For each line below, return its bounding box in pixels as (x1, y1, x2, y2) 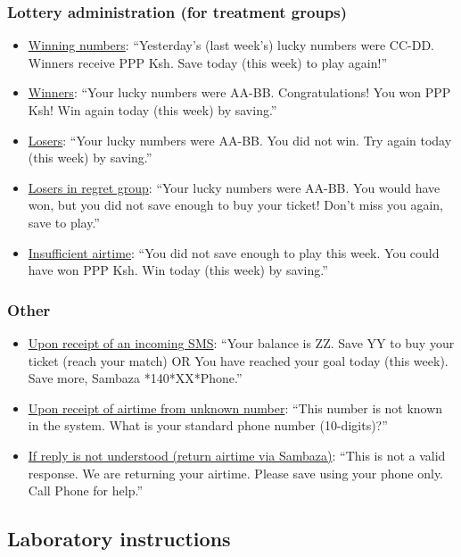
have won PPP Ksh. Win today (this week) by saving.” (28, 261, 328, 279)
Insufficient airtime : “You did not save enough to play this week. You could (28, 243, 440, 262)
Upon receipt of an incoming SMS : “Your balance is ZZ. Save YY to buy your (28, 333, 455, 352)
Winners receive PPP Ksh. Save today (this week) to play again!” (28, 53, 388, 71)
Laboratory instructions (7, 525, 231, 553)
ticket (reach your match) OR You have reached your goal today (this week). (28, 351, 449, 370)
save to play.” (28, 212, 100, 231)
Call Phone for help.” (28, 481, 143, 500)
